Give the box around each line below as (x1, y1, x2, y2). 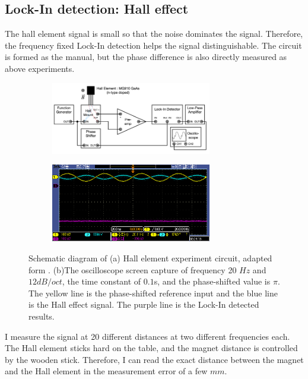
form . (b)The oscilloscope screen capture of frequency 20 (28, 263, 237, 276)
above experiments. (5, 62, 75, 74)
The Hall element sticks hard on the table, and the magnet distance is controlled (5, 342, 298, 354)
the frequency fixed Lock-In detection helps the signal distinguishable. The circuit (5, 39, 302, 51)
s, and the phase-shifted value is (154, 275, 271, 288)
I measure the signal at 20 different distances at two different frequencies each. (5, 330, 290, 342)
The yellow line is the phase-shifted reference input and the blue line (28, 286, 278, 299)
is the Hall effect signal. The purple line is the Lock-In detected (28, 298, 259, 311)
